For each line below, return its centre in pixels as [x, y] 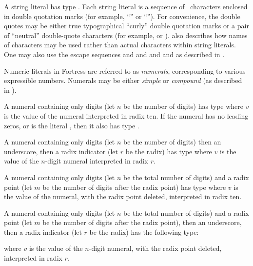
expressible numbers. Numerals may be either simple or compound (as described [123, 80]
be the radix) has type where [169, 151]
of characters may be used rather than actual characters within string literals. [120, 45]
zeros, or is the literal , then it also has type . [72, 125]
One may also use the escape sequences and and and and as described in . [114, 54]
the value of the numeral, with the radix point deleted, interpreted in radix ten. [123, 196]
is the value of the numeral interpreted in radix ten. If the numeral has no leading [126, 115]
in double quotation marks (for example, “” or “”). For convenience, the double [122, 16]
